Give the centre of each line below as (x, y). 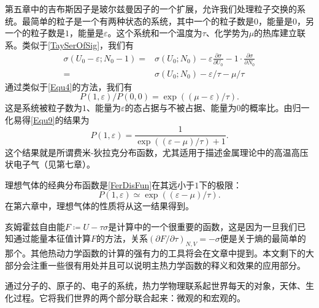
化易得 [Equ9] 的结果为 (47, 119)
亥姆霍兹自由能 (35, 226)
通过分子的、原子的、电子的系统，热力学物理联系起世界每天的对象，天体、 (155, 286)
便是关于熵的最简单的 (263, 238)
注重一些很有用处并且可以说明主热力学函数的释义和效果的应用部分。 (168, 265)
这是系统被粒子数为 (44, 108)
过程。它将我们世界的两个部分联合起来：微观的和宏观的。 (129, 298)
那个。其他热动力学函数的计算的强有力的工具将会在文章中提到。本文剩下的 (155, 253)
